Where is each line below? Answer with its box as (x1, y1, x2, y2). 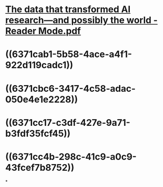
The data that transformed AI (5, 4, 131, 15)
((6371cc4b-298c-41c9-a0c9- (5, 151, 137, 163)
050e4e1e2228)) (5, 93, 78, 105)
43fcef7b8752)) (5, 162, 75, 173)
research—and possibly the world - (5, 14, 158, 26)
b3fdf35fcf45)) (5, 127, 71, 139)
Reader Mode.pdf (5, 25, 81, 37)
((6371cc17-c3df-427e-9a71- (5, 117, 131, 128)
